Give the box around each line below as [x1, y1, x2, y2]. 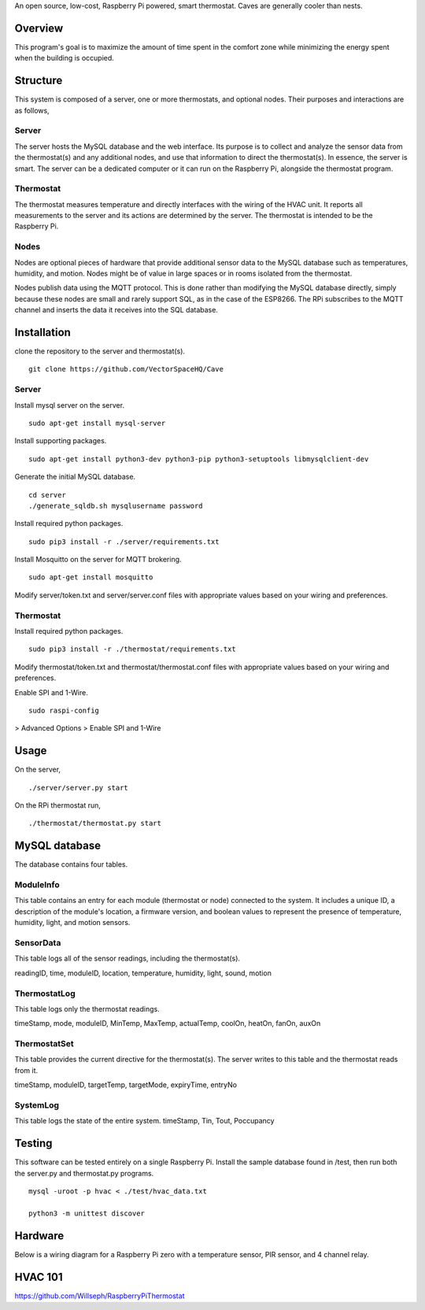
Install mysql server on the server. [14, 400, 125, 409]
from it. [14, 1065, 39, 1075]
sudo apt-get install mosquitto [28, 573, 153, 582]
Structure [14, 74, 63, 87]
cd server [28, 490, 66, 499]
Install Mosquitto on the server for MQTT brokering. [14, 555, 182, 564]
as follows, [14, 105, 50, 115]
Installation [14, 325, 71, 339]
